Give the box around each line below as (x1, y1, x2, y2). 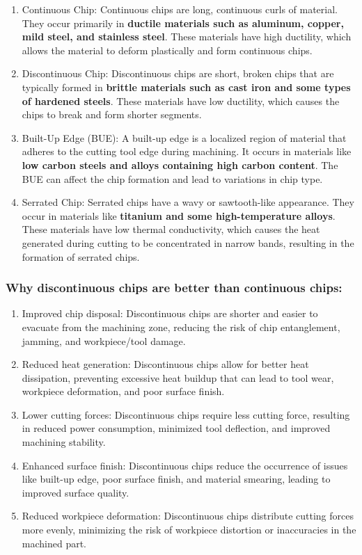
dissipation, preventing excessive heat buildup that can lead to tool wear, (22, 370, 334, 385)
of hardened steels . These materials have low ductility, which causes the (22, 93, 340, 108)
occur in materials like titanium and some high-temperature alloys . (22, 208, 336, 223)
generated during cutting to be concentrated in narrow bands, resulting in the (22, 235, 354, 250)
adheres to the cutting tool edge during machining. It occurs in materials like (22, 144, 352, 159)
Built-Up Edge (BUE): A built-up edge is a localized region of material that (22, 130, 347, 145)
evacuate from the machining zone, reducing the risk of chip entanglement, (22, 319, 340, 334)
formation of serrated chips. (22, 249, 140, 264)
